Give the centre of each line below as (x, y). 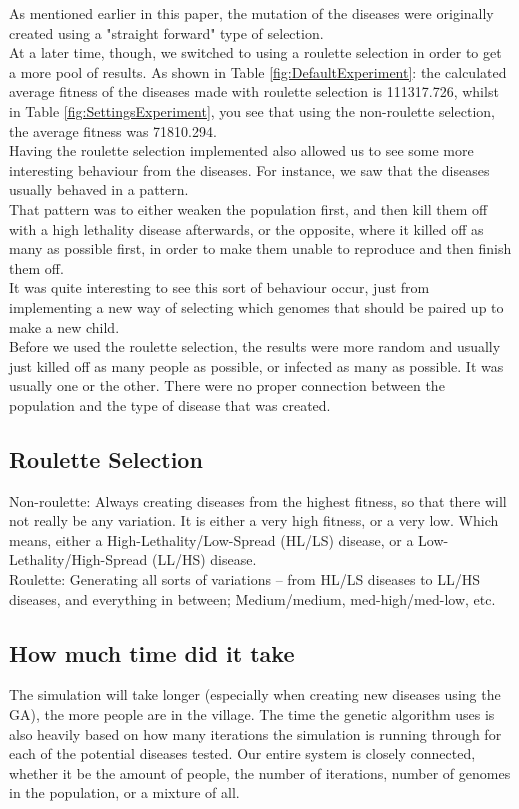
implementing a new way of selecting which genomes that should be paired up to (256, 306)
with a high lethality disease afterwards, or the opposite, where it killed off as (246, 228)
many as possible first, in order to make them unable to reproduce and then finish (260, 248)
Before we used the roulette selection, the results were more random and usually (255, 346)
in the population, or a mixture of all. (124, 792)
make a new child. (64, 326)
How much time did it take (152, 652)
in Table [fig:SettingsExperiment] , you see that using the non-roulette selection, (252, 110)
